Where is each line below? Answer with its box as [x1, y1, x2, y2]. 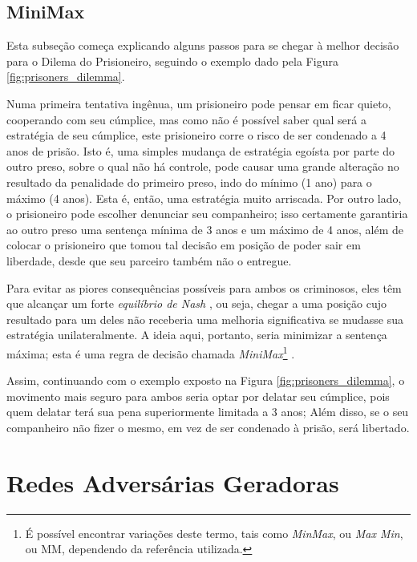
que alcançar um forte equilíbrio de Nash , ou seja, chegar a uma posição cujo [6, 295, 387, 312]
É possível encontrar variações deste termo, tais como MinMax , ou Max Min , [25, 524, 403, 541]
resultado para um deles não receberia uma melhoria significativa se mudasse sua [6, 310, 403, 327]
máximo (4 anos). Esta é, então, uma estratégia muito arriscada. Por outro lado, [6, 189, 402, 206]
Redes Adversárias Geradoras [6, 466, 339, 499]
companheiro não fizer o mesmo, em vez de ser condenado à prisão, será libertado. [6, 418, 410, 435]
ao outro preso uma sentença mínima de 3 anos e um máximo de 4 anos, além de [6, 220, 403, 237]
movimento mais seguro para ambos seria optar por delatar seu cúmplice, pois [6, 387, 390, 404]
